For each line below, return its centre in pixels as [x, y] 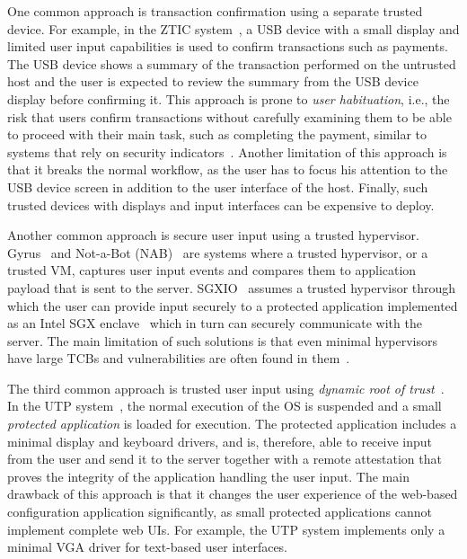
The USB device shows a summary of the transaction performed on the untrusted [232, 63]
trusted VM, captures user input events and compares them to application [212, 270]
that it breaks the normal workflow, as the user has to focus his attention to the [228, 169]
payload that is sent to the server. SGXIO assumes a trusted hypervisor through [232, 287]
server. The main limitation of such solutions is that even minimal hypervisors [223, 340]
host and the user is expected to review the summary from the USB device [213, 81]
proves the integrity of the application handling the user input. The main [208, 476]
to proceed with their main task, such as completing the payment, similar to [217, 134]
